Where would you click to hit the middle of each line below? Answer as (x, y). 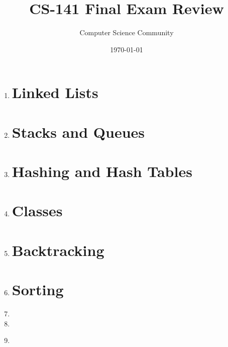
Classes (37, 210)
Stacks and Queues (78, 132)
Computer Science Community (127, 32)
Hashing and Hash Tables (102, 171)
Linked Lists (55, 92)
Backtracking (58, 250)
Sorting (38, 289)
